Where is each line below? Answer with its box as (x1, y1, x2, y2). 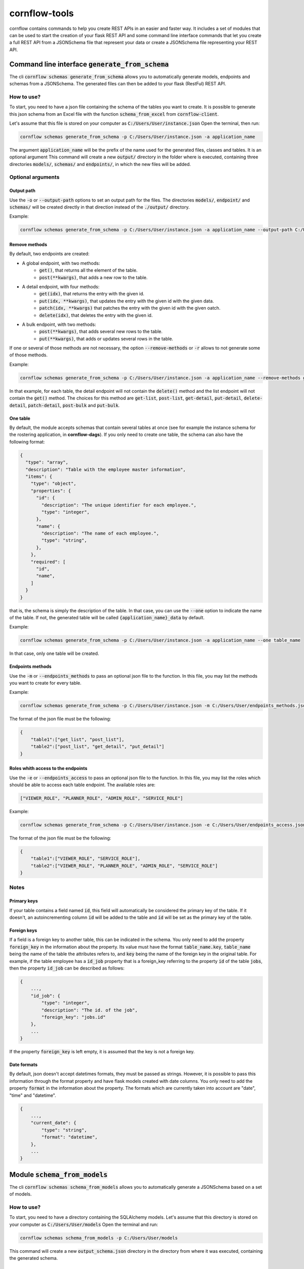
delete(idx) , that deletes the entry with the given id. (39, 312, 153, 318)
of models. (9, 1191, 32, 1197)
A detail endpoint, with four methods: (22, 283, 100, 289)
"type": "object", (30, 481, 77, 487)
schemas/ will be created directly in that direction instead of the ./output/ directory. (9, 204, 190, 210)
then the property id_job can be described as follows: (9, 965, 125, 971)
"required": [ (30, 559, 66, 564)
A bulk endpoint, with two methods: (22, 321, 96, 327)
